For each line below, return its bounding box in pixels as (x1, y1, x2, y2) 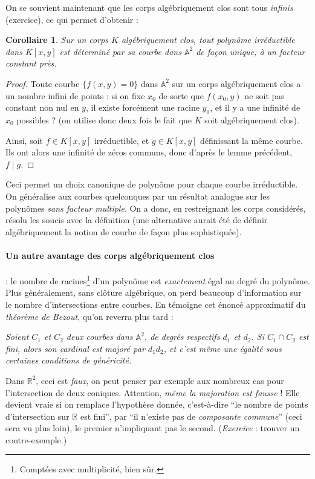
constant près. (5, 57, 57, 70)
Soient (5, 330, 29, 343)
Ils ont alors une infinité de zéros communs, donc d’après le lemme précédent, (5, 146, 293, 158)
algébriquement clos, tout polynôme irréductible (121, 33, 295, 46)
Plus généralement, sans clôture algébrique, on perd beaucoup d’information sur (5, 286, 302, 299)
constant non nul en (5, 101, 79, 114)
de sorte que (158, 89, 204, 102)
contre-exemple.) (5, 433, 67, 446)
